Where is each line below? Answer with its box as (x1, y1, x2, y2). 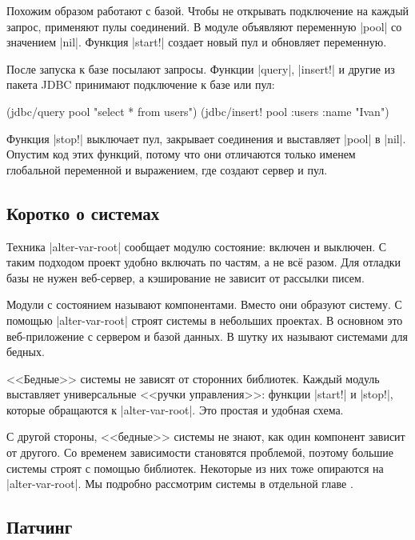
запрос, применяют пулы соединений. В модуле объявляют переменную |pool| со (6, 18, 402, 34)
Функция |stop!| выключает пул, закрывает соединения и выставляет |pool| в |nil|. (6, 130, 406, 146)
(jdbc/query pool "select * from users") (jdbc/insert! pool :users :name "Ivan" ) (6, 102, 389, 119)
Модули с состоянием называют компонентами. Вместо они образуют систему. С (6, 296, 402, 313)
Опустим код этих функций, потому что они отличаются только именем (6, 146, 356, 162)
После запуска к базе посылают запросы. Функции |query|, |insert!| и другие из (6, 60, 395, 77)
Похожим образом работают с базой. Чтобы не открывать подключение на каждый (6, 2, 409, 18)
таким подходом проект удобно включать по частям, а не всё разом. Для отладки (6, 254, 401, 270)
